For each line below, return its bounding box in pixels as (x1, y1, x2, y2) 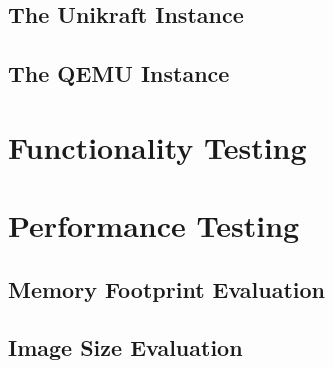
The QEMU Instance (8, 58, 230, 89)
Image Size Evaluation (8, 332, 243, 363)
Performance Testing (8, 205, 300, 246)
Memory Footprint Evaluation (8, 273, 326, 304)
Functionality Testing (8, 126, 307, 167)
